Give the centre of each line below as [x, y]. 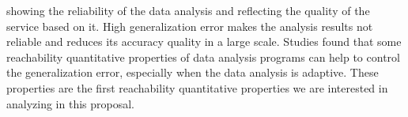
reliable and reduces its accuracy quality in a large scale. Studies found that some [204, 42]
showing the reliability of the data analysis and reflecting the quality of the [188, 10]
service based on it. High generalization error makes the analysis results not [190, 26]
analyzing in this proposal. [71, 103]
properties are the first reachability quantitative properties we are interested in [197, 87]
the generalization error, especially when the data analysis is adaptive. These [193, 72]
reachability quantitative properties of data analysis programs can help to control [203, 57]
